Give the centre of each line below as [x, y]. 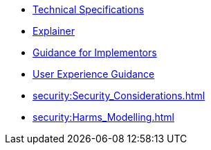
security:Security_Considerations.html [119, 95]
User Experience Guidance [94, 74]
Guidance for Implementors [95, 52]
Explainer [54, 31]
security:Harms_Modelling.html [103, 117]
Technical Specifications [89, 9]
